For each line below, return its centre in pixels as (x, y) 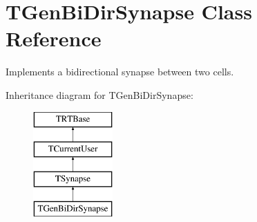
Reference (54, 38)
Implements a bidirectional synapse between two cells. (120, 72)
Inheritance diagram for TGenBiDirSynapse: (99, 94)
